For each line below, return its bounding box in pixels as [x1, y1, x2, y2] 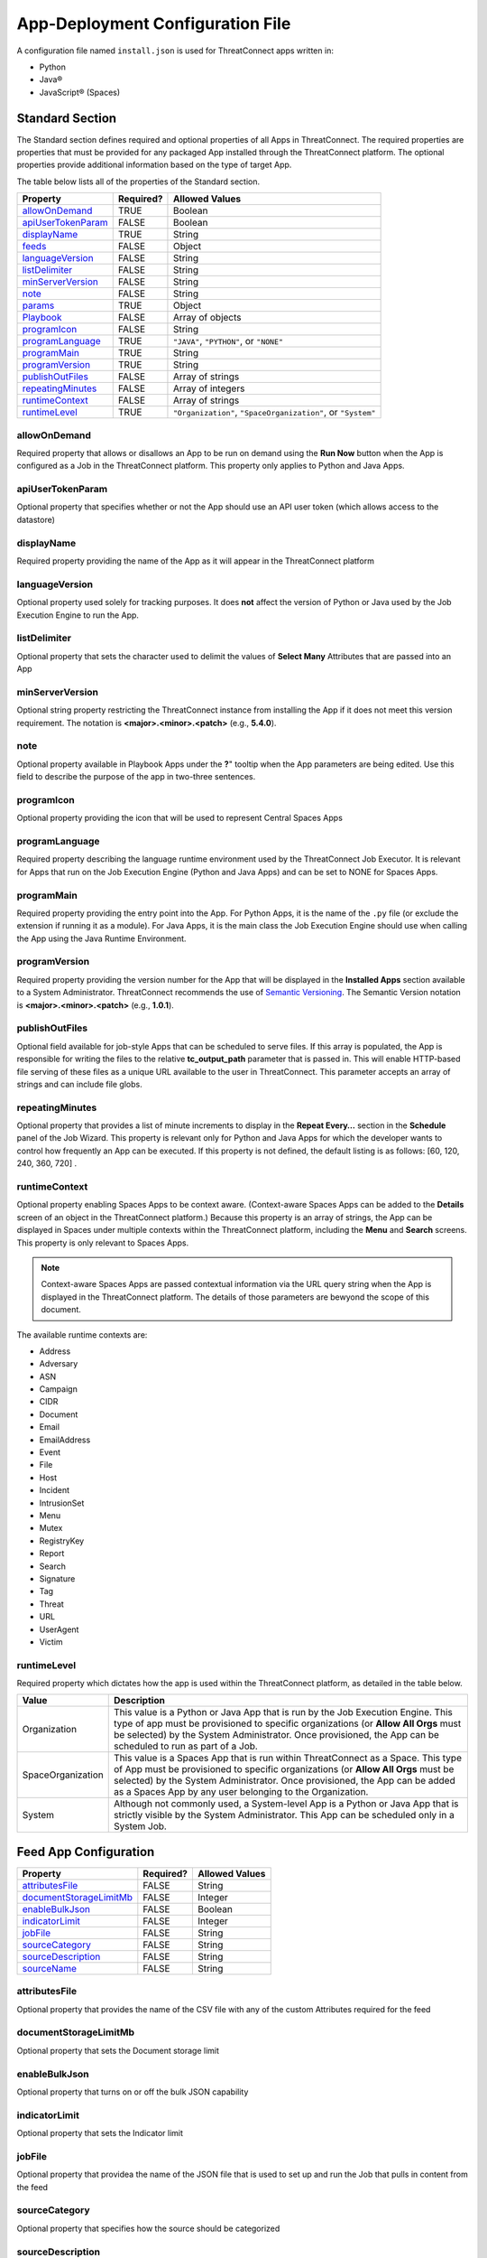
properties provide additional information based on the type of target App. [16, 159, 292, 171]
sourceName [22, 1962, 77, 1974]
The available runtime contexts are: [16, 1329, 148, 1340]
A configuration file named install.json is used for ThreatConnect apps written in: [16, 45, 334, 56]
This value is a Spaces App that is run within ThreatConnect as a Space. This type [113, 1752, 462, 1765]
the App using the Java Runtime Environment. [16, 933, 187, 944]
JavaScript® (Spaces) [39, 87, 121, 98]
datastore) [16, 514, 56, 525]
